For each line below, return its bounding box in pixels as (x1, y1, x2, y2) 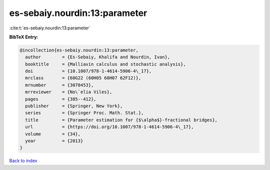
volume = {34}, (25, 131, 81, 137)
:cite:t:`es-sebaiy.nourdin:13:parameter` (9, 25, 91, 31)
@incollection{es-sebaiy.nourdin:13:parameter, (19, 47, 138, 53)
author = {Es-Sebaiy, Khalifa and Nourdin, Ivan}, (25, 54, 170, 60)
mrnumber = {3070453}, (25, 82, 94, 88)
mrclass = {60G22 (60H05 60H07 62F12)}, (25, 75, 141, 81)
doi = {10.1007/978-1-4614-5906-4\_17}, (25, 68, 152, 74)
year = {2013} (25, 138, 83, 144)
